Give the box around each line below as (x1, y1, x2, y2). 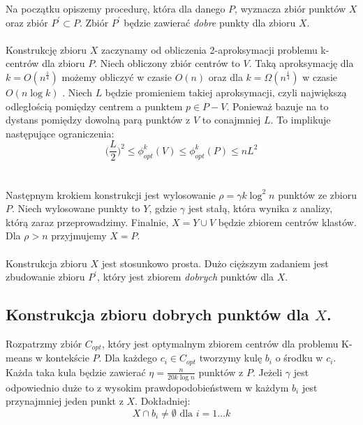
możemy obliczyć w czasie (61, 69, 172, 84)
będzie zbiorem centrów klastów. (218, 214, 357, 229)
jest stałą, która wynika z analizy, (188, 201, 333, 216)
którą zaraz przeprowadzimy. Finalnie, (6, 214, 169, 229)
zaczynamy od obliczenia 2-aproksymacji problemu (101, 42, 318, 57)
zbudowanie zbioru (6, 269, 85, 284)
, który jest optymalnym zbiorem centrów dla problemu (101, 336, 339, 350)
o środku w (275, 350, 323, 365)
